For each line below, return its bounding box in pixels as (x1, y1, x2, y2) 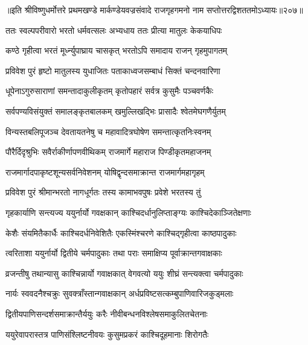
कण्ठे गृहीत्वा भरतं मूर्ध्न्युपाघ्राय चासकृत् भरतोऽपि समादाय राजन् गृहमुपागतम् (5, 44, 228, 57)
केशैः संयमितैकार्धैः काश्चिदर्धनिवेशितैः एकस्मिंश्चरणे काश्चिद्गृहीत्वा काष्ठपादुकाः (5, 226, 237, 239)
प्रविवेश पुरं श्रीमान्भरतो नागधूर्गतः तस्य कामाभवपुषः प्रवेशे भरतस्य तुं (5, 186, 201, 198)
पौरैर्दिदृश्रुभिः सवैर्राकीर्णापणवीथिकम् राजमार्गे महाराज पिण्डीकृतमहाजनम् (5, 145, 211, 158)
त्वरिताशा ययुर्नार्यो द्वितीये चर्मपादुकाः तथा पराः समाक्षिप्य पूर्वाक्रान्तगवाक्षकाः (5, 247, 222, 259)
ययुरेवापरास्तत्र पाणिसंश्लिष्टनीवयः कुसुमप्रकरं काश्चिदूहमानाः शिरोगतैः (5, 328, 209, 340)
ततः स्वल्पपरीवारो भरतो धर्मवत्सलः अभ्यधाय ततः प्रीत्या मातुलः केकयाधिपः (5, 24, 222, 36)
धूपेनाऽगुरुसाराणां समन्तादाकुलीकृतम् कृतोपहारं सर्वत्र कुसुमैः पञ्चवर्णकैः (5, 84, 214, 97)
